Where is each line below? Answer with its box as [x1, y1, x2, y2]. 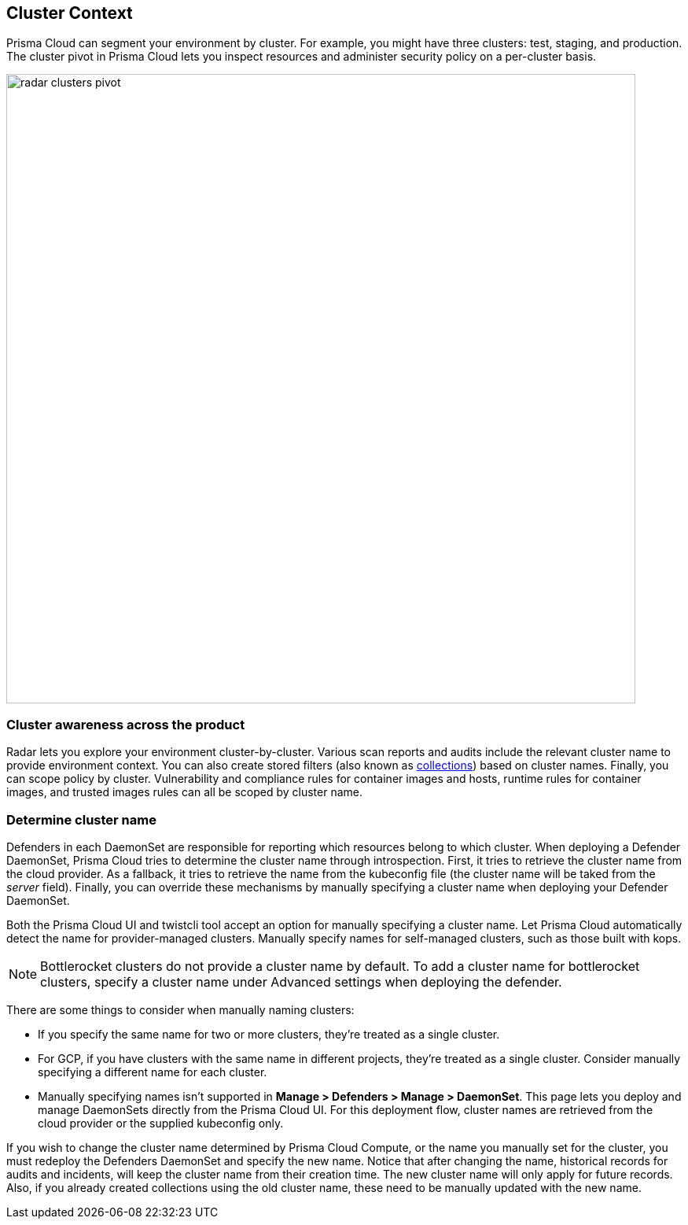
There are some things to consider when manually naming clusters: [6, 1002, 355, 1017]
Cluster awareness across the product [6, 716, 245, 732]
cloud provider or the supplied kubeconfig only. [38, 1116, 284, 1130]
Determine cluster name [6, 811, 156, 828]
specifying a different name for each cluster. [38, 1064, 267, 1079]
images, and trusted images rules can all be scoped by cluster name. [6, 785, 362, 799]
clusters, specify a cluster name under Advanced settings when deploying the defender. [40, 973, 562, 990]
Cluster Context [6, 3, 133, 23]
